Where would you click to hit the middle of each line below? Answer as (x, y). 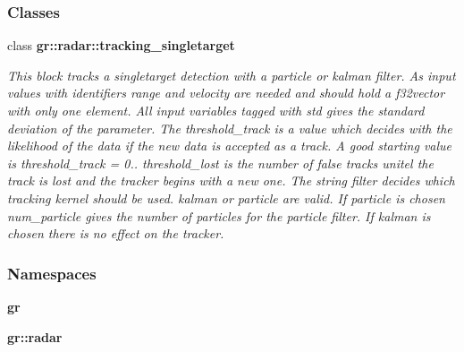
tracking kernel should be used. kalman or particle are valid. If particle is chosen (226, 197)
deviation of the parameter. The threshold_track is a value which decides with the (230, 128)
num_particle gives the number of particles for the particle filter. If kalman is (219, 215)
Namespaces (52, 273)
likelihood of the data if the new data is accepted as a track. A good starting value (230, 146)
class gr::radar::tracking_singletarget (121, 45)
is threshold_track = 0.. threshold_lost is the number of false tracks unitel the (220, 163)
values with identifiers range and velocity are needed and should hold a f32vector (226, 93)
